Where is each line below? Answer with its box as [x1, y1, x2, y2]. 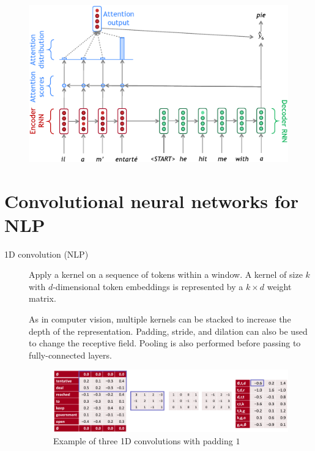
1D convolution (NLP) [4, 247, 89, 260]
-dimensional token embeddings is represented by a [53, 280, 243, 293]
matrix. [29, 292, 56, 305]
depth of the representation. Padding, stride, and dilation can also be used [29, 324, 308, 337]
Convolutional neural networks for [4, 188, 298, 213]
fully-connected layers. [29, 348, 112, 361]
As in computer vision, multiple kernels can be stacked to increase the [29, 313, 291, 326]
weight [267, 280, 292, 293]
